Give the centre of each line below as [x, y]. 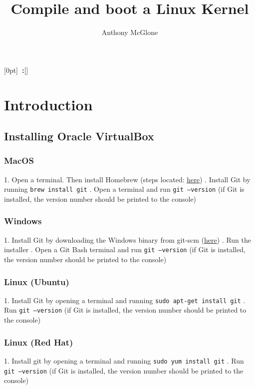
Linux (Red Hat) [39, 342]
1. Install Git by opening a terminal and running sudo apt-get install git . [125, 300]
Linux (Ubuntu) [37, 281]
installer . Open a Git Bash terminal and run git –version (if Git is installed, [125, 249]
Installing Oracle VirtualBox [79, 136]
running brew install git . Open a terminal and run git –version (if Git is [124, 189]
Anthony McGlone [130, 32]
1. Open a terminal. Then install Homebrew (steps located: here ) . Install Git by [127, 179]
